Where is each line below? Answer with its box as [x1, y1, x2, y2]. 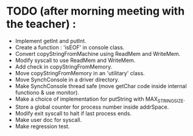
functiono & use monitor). [15, 89, 79, 96]
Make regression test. [15, 123, 70, 130]
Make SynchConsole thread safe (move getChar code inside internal [15, 82, 187, 89]
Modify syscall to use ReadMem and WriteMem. [15, 56, 136, 64]
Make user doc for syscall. [15, 116, 82, 123]
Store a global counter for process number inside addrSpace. [15, 103, 169, 110]
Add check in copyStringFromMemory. [15, 63, 113, 70]
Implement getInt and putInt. [15, 37, 86, 44]
